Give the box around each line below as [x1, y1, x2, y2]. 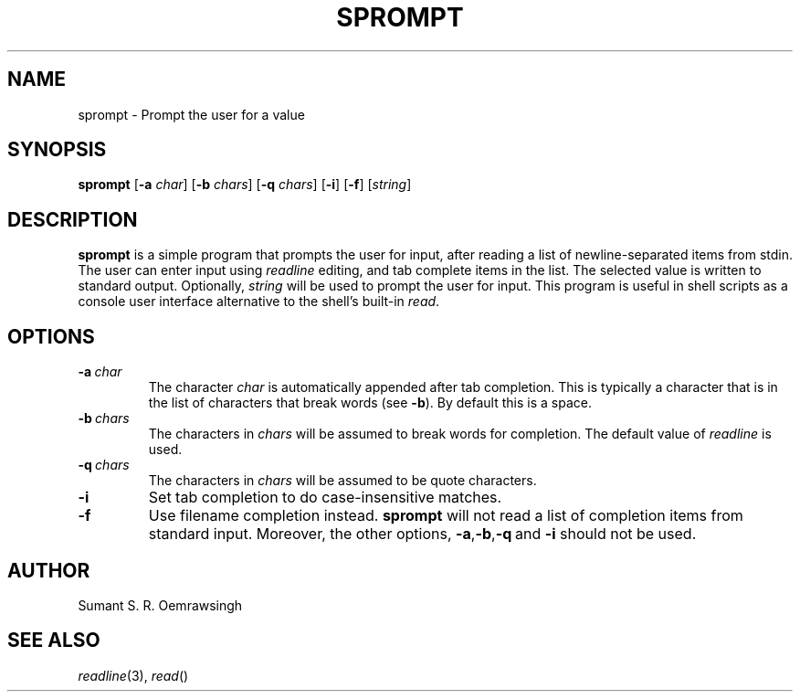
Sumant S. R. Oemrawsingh [78, 597, 243, 613]
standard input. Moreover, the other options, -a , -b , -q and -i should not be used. [148, 524, 697, 544]
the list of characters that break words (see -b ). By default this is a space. [148, 395, 592, 411]
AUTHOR [7, 558, 90, 582]
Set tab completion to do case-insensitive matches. [148, 488, 502, 507]
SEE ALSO [7, 629, 100, 652]
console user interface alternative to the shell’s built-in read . [78, 293, 440, 310]
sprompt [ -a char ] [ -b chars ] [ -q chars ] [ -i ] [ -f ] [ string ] [78, 176, 412, 193]
